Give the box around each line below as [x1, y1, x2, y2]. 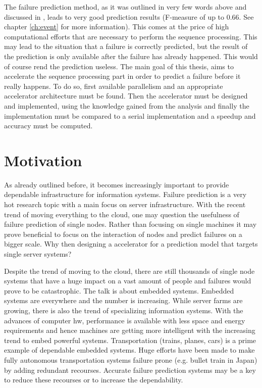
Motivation [4, 150, 82, 170]
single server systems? [4, 249, 72, 259]
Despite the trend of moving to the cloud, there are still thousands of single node [4, 265, 255, 276]
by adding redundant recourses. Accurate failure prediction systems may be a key [4, 364, 256, 375]
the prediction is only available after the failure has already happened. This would [4, 51, 258, 61]
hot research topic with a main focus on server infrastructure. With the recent [4, 199, 246, 210]
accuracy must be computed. [4, 120, 93, 131]
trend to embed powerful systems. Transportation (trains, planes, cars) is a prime [4, 334, 256, 345]
